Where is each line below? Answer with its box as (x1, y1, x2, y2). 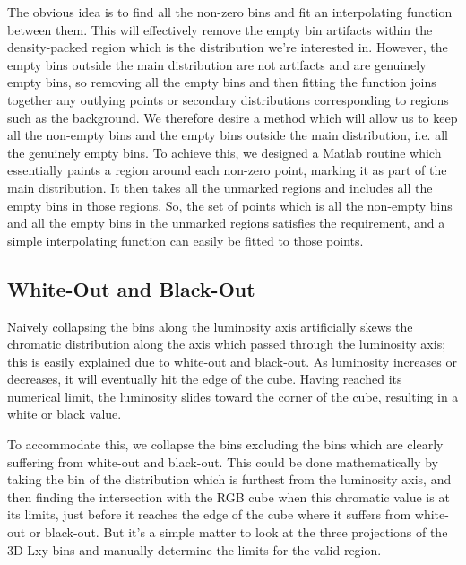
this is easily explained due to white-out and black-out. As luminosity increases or (7, 352, 457, 370)
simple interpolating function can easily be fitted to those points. (7, 230, 364, 249)
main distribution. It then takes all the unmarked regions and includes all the (7, 178, 433, 196)
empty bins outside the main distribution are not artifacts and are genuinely (7, 55, 427, 74)
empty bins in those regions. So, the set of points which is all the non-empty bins (7, 196, 453, 214)
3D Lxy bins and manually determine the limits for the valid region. (7, 540, 382, 559)
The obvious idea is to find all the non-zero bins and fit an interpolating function (7, 3, 453, 21)
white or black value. (7, 404, 122, 423)
